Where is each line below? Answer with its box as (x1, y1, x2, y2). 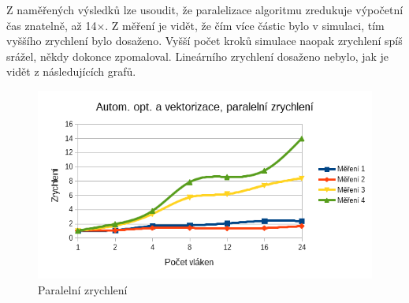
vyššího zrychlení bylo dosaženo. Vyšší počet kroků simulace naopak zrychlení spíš (6, 32, 403, 49)
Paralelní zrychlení (38, 281, 128, 297)
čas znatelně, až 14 (6, 17, 97, 33)
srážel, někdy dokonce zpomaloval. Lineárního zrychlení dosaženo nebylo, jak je (6, 47, 389, 64)
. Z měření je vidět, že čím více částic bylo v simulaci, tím (105, 17, 385, 33)
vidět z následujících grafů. (6, 63, 136, 80)
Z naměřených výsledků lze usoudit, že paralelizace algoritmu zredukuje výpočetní (6, 2, 403, 17)
